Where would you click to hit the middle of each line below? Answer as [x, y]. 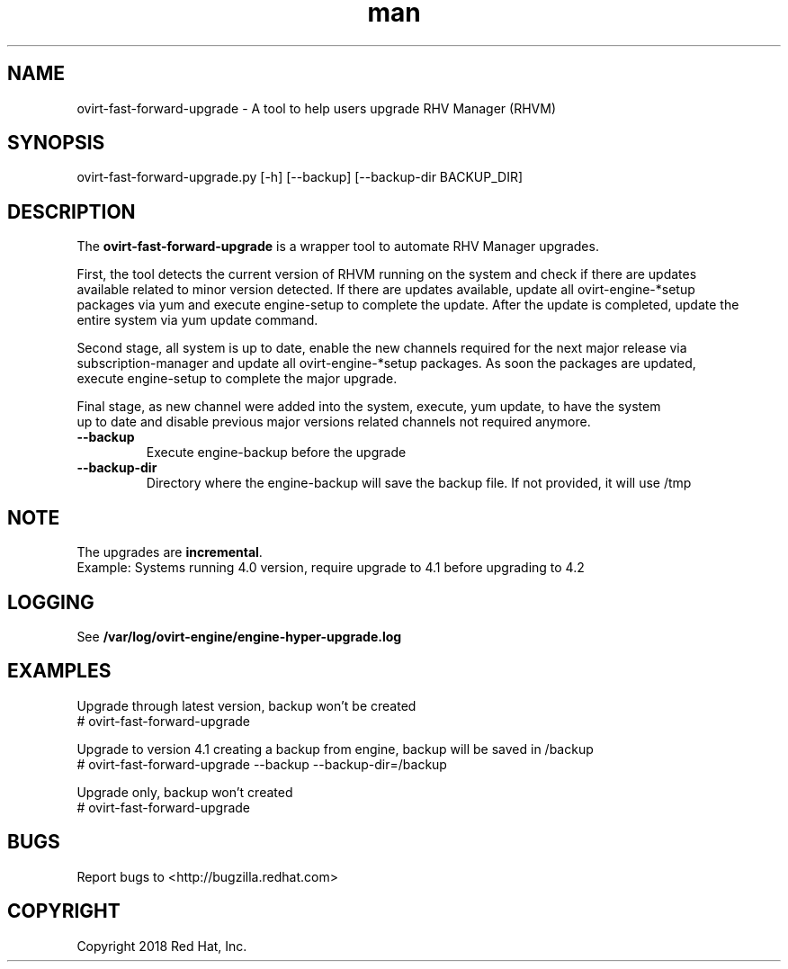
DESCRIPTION [72, 211]
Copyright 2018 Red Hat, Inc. [162, 946]
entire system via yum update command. [197, 320]
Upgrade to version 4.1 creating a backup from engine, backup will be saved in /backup [335, 749]
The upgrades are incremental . [170, 552]
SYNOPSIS [56, 143]
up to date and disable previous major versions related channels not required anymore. [334, 422]
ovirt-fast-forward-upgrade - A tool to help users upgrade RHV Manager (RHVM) [316, 108]
